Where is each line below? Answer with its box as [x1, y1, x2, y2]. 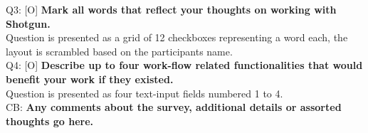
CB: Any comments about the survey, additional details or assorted [6, 100, 342, 115]
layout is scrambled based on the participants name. [6, 43, 233, 58]
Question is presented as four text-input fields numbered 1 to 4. [6, 85, 283, 100]
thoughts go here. [6, 113, 93, 128]
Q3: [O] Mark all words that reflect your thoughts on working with [6, 2, 337, 16]
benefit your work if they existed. [6, 71, 174, 86]
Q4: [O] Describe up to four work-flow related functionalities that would [6, 58, 363, 73]
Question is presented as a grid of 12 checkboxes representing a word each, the [6, 30, 348, 45]
